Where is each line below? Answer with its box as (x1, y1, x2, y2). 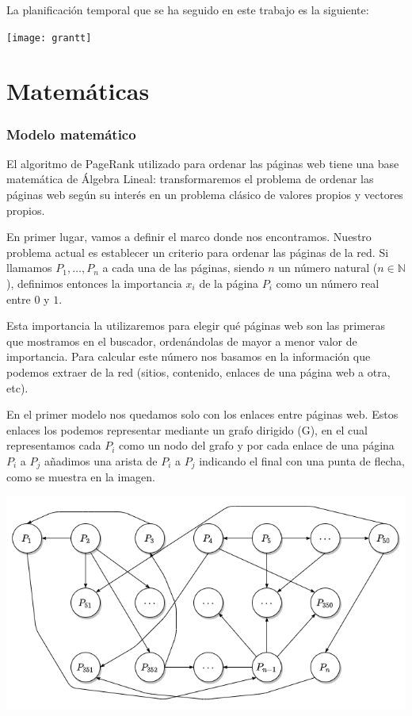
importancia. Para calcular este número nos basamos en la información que (6, 348, 371, 365)
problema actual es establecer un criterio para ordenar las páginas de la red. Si (6, 243, 389, 260)
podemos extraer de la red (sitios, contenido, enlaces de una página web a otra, (6, 363, 391, 380)
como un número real (276, 275, 380, 291)
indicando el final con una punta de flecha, (199, 452, 405, 469)
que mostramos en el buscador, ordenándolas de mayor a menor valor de (6, 332, 357, 349)
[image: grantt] (6, 32, 92, 44)
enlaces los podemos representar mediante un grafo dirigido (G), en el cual (6, 421, 368, 438)
